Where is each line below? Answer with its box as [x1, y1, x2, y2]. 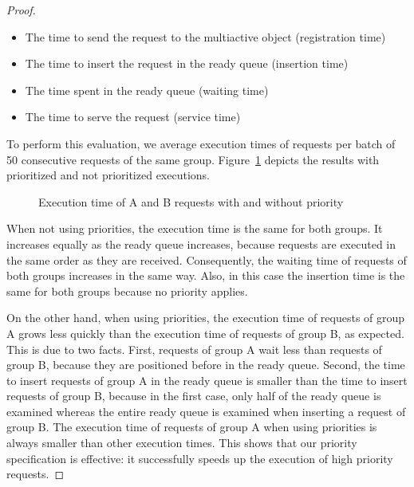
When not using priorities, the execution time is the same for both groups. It [6, 220, 383, 237]
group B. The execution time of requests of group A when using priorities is [6, 418, 377, 435]
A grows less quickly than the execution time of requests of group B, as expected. [6, 324, 404, 341]
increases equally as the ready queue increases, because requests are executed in [6, 235, 396, 252]
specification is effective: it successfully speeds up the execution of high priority [6, 450, 393, 466]
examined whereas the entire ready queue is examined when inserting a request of [6, 403, 406, 419]
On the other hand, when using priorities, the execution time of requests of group [6, 309, 405, 326]
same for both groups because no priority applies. [6, 282, 248, 299]
